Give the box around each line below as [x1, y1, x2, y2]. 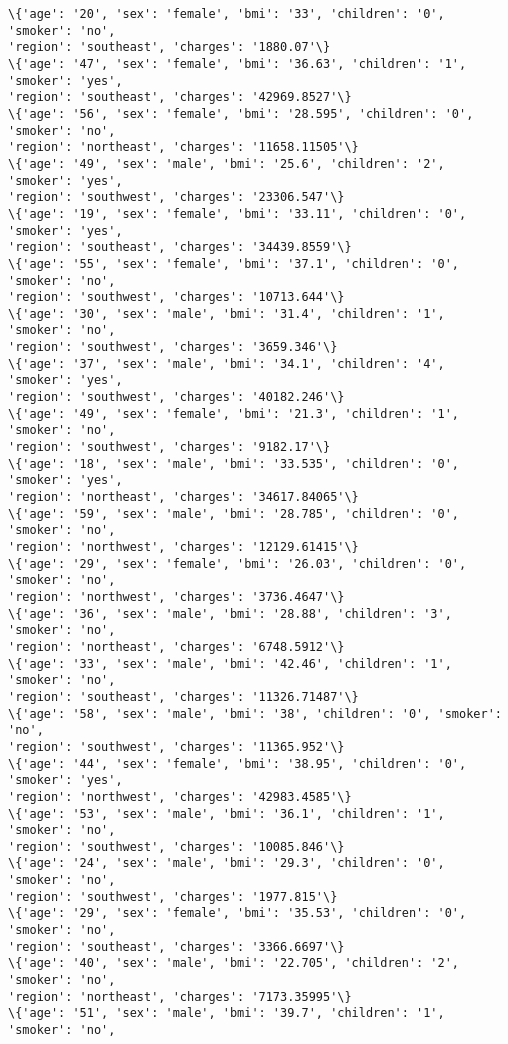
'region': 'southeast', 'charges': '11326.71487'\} [8, 689, 359, 704]
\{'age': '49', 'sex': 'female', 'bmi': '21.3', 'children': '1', [8, 406, 460, 421]
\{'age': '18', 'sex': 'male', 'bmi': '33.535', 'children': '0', [8, 456, 460, 471]
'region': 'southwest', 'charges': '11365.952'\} [8, 739, 345, 754]
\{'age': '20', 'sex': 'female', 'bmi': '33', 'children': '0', [8, 7, 445, 21]
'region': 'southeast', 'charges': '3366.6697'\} [8, 939, 345, 954]
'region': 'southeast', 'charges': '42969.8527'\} [8, 90, 352, 105]
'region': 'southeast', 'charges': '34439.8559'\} [8, 240, 352, 255]
